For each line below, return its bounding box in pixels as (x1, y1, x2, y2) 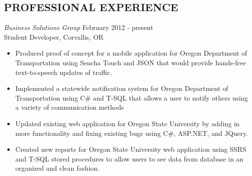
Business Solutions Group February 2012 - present (4, 22, 153, 32)
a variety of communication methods (15, 102, 124, 112)
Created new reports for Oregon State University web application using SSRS (15, 144, 246, 154)
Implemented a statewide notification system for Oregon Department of (15, 83, 228, 93)
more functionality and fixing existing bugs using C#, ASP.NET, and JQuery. (15, 128, 248, 138)
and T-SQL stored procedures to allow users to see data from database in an (15, 153, 244, 163)
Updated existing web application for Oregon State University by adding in (15, 118, 240, 128)
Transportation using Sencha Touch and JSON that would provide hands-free (15, 57, 246, 67)
